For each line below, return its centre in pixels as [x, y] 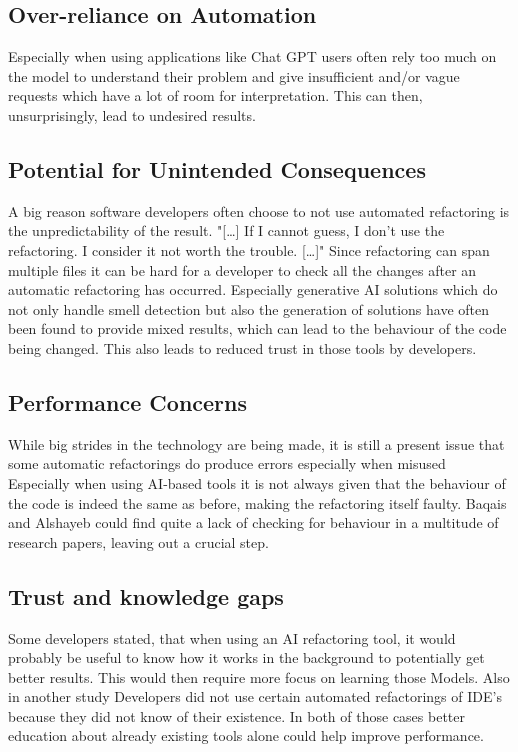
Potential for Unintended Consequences [217, 168]
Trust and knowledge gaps [146, 595]
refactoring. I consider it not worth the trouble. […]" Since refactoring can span [249, 249]
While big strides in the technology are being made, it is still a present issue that [256, 443]
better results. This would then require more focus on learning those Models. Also [259, 676]
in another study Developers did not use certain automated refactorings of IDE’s [255, 696]
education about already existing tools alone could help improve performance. [246, 735]
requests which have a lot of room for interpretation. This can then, [215, 95]
